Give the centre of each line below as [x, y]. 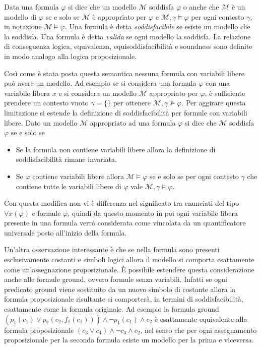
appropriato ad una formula [133, 122]
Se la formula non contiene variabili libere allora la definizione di [116, 149]
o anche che [201, 7]
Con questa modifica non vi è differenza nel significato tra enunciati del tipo [122, 203]
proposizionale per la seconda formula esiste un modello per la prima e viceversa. [129, 340]
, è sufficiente [225, 93]
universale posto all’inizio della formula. [66, 232]
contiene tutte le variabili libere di [69, 186]
